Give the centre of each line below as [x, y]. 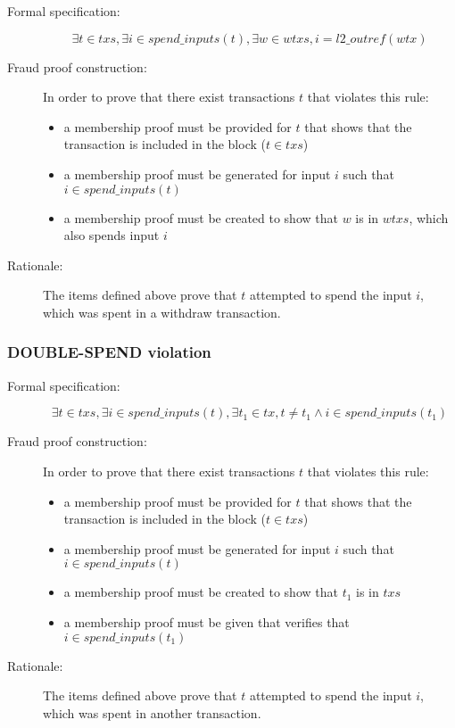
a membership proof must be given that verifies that [207, 621]
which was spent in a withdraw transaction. [162, 312]
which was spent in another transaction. [152, 712]
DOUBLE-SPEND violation [109, 352]
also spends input [112, 235]
